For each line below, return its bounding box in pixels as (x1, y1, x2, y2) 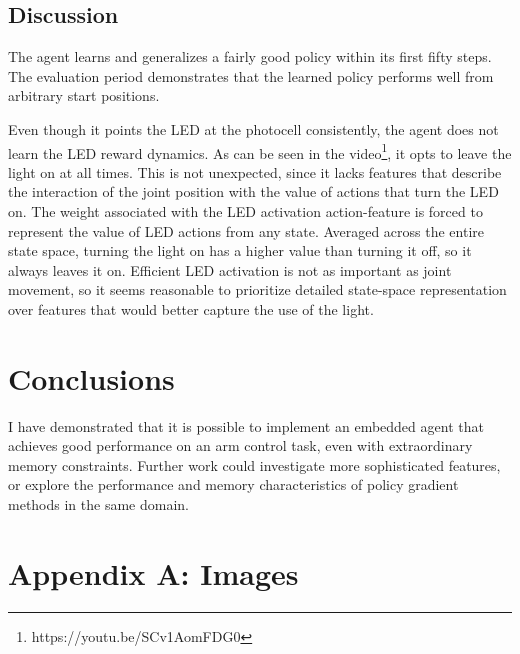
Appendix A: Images (8, 552, 299, 593)
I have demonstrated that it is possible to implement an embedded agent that (8, 415, 484, 436)
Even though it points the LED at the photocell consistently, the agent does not (8, 118, 499, 139)
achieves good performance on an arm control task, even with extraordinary (8, 435, 473, 456)
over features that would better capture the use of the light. (8, 298, 374, 319)
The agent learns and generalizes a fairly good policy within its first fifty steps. (8, 46, 492, 67)
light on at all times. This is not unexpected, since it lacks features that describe (8, 161, 502, 182)
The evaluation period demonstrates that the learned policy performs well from (8, 65, 494, 86)
